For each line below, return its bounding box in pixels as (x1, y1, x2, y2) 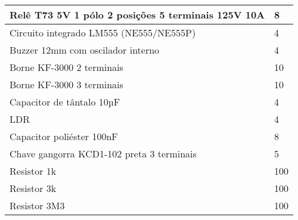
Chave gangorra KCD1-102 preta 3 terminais (10, 147, 197, 160)
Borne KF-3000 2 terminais (10, 60, 123, 74)
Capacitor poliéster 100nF (10, 129, 118, 143)
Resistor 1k (10, 164, 57, 178)
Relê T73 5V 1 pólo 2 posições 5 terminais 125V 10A (10, 8, 265, 21)
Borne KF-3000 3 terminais (10, 78, 123, 91)
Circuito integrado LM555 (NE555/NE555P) (10, 26, 196, 39)
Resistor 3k (10, 181, 57, 195)
